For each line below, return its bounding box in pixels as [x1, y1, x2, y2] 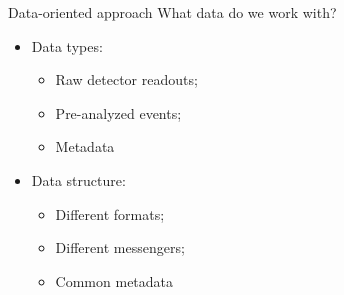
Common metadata [55, 270, 174, 291]
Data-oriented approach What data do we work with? [8, 2, 337, 22]
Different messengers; [55, 237, 185, 258]
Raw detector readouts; [55, 69, 198, 90]
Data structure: [31, 169, 126, 190]
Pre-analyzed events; [55, 102, 182, 123]
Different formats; [55, 203, 165, 224]
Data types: [31, 35, 103, 56]
